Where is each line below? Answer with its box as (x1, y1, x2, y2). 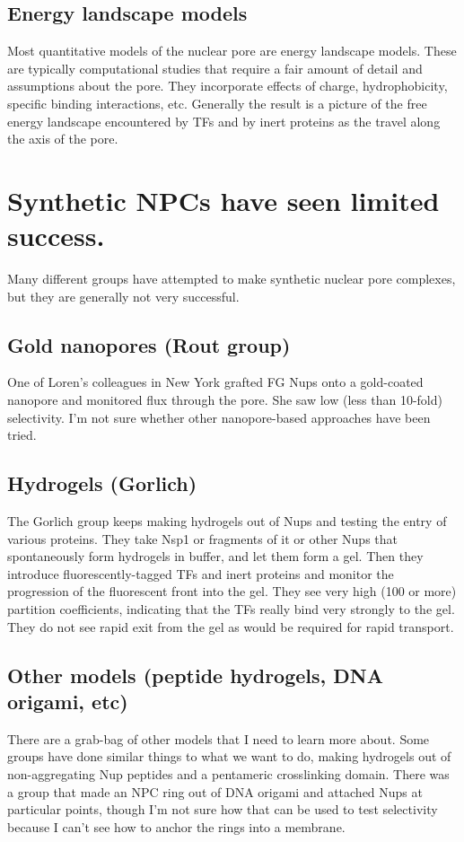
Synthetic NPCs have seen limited (7, 181, 440, 218)
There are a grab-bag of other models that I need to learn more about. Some (7, 729, 430, 748)
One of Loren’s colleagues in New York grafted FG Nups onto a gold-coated (7, 373, 424, 391)
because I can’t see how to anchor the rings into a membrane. (7, 817, 346, 836)
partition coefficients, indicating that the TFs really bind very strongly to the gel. (7, 600, 455, 618)
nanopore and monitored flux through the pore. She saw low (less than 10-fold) (7, 390, 442, 409)
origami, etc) (7, 687, 128, 715)
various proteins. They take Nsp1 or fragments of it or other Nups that (7, 529, 398, 548)
